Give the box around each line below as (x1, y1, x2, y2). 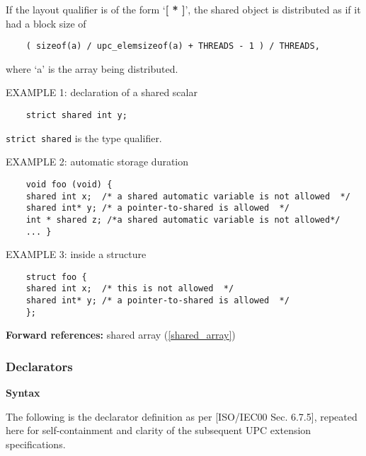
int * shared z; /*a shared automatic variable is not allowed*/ (25, 214, 341, 225)
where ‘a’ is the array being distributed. (6, 61, 178, 76)
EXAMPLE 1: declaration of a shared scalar (6, 85, 198, 100)
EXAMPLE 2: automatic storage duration (6, 154, 189, 169)
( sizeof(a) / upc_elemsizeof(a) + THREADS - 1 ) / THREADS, (25, 41, 320, 52)
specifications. (6, 437, 66, 452)
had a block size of (6, 16, 86, 30)
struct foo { (25, 271, 87, 282)
